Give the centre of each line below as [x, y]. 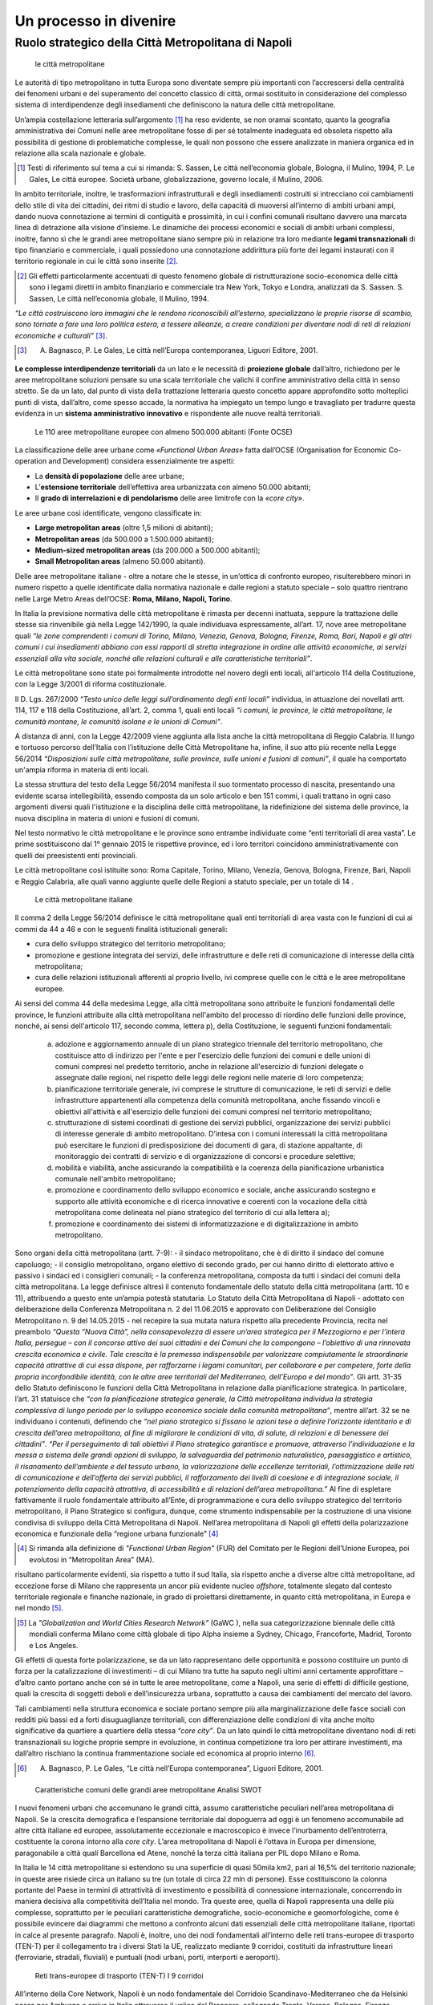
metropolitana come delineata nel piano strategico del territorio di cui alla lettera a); [192, 1213]
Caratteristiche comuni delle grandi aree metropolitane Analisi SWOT [148, 1789]
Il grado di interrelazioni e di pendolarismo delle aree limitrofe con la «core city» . [170, 498]
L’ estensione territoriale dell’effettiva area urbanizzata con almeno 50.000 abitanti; [173, 487]
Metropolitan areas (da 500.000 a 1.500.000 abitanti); [124, 539]
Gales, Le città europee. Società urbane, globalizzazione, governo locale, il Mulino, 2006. [176, 179]
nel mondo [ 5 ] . [39, 1608]
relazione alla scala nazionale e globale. [81, 153]
